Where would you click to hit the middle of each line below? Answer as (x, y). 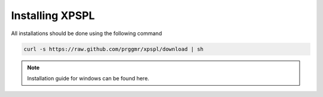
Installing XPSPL (53, 15)
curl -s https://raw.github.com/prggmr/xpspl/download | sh (114, 49)
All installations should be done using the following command (86, 33)
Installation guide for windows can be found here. (88, 78)
